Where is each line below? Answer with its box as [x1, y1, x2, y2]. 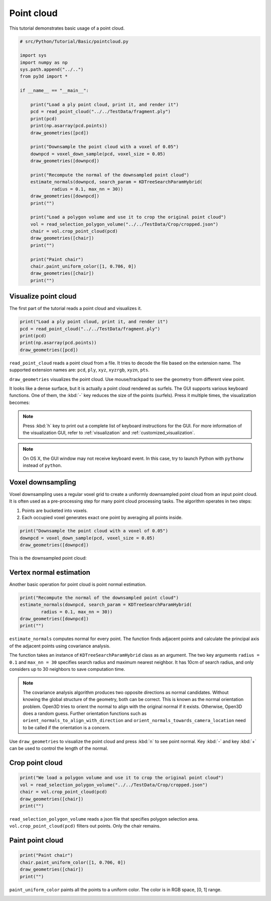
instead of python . [23, 462, 62, 468]
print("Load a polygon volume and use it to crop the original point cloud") [30, 214, 227, 220]
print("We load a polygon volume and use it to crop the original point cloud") [20, 775, 224, 781]
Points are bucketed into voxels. [22, 508, 88, 514]
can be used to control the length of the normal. [9, 745, 108, 751]
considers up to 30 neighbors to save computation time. [9, 666, 125, 672]
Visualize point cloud [9, 292, 77, 301]
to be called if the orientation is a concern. [23, 724, 110, 731]
